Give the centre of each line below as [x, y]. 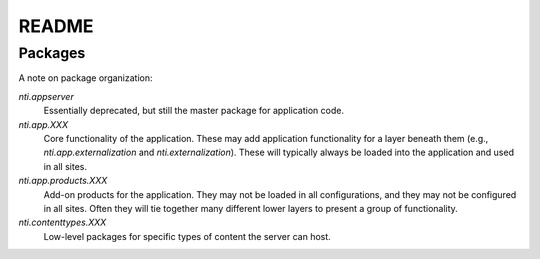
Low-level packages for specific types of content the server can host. [187, 236]
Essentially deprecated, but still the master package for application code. [194, 111]
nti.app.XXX [43, 124]
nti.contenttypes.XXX [62, 222]
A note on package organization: [86, 78]
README [56, 26]
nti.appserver [46, 96]
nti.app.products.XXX [63, 181]
